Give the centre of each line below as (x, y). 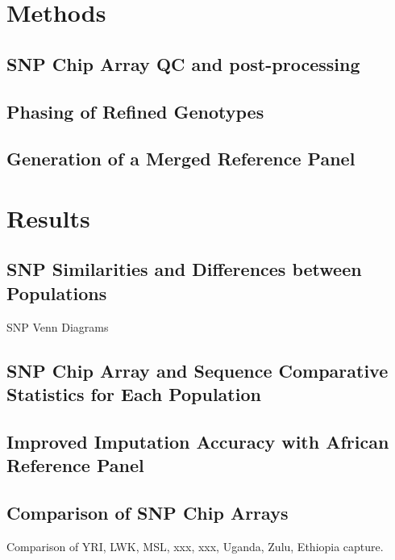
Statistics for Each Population (134, 394)
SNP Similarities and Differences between (184, 269)
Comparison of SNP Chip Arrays (148, 513)
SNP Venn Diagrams (58, 326)
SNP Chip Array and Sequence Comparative (197, 370)
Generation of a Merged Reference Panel (181, 159)
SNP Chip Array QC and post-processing (183, 63)
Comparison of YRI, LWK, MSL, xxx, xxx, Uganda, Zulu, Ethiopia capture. (195, 546)
